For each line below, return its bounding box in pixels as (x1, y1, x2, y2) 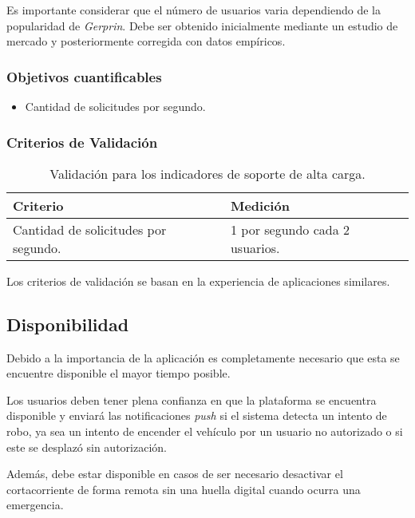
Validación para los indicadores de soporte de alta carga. (49, 164, 366, 183)
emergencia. (6, 496, 64, 513)
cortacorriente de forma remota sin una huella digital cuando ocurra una (6, 480, 361, 497)
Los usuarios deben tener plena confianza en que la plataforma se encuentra (6, 391, 377, 408)
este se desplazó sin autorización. (6, 438, 167, 455)
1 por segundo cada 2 (230, 219, 350, 239)
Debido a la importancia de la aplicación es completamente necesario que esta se (6, 349, 400, 366)
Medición (230, 196, 290, 215)
